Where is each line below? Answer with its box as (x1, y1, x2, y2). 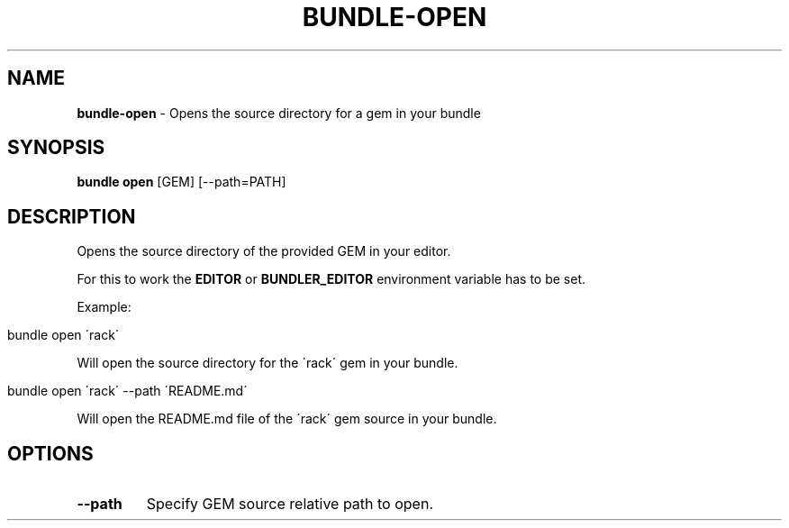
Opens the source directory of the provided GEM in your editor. (77, 243, 451, 259)
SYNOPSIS (7, 136, 105, 159)
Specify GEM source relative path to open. (146, 495, 433, 514)
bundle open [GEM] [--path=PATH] (77, 174, 286, 190)
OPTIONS (7, 442, 94, 465)
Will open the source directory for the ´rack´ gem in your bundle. (77, 355, 458, 371)
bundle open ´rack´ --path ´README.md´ (7, 383, 248, 399)
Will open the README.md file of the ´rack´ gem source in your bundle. (77, 411, 497, 427)
